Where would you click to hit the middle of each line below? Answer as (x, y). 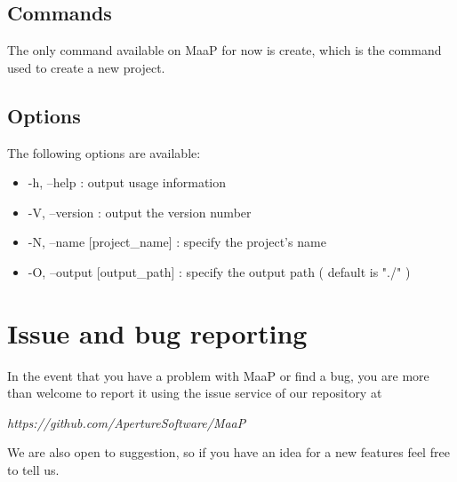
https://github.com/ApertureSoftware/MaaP (127, 422)
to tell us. (33, 470)
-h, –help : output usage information (127, 182)
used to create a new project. (86, 67)
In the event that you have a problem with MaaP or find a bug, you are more (218, 375)
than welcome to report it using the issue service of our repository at (195, 393)
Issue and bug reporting (157, 332)
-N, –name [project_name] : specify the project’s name (177, 242)
